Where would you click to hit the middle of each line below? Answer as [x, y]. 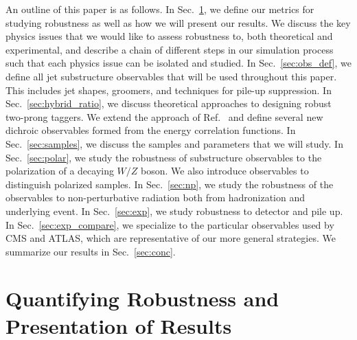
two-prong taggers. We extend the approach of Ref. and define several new [164, 116]
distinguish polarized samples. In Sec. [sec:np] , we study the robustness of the [170, 184]
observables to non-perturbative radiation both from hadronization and [156, 197]
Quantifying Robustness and [142, 298]
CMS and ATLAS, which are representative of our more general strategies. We [171, 238]
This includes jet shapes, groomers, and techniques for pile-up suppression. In [169, 90]
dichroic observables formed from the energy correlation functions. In [151, 130]
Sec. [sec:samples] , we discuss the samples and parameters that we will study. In [174, 143]
